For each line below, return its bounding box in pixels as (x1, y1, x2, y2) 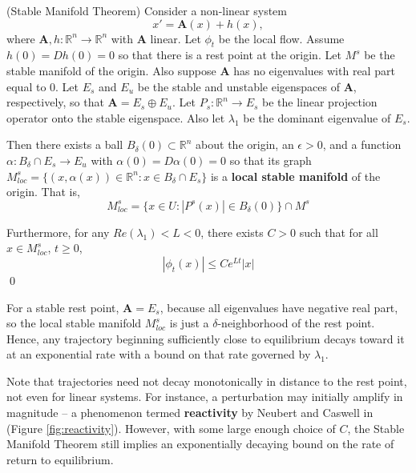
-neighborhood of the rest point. (217, 315, 375, 331)
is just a (169, 315, 209, 331)
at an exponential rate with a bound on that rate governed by (6, 346, 311, 363)
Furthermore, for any (6, 223, 110, 240)
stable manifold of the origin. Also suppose (6, 62, 216, 78)
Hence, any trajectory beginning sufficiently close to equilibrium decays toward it (6, 330, 405, 347)
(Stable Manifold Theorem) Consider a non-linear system (6, 2, 287, 18)
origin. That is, (6, 183, 80, 200)
